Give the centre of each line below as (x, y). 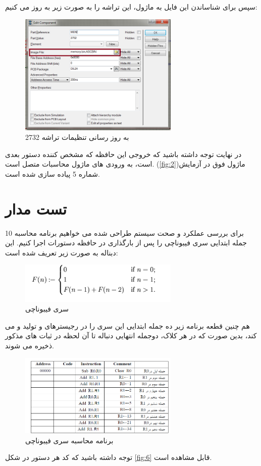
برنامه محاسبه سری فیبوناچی (69, 440)
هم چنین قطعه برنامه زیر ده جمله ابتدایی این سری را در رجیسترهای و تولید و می (127, 325)
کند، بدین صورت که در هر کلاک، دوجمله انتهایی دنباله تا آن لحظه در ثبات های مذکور (131, 335)
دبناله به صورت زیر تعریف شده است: (62, 252)
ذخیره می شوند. (30, 345)
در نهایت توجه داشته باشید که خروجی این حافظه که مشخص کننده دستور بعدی (123, 154)
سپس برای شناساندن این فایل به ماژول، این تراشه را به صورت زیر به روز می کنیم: (131, 7)
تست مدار (36, 208)
